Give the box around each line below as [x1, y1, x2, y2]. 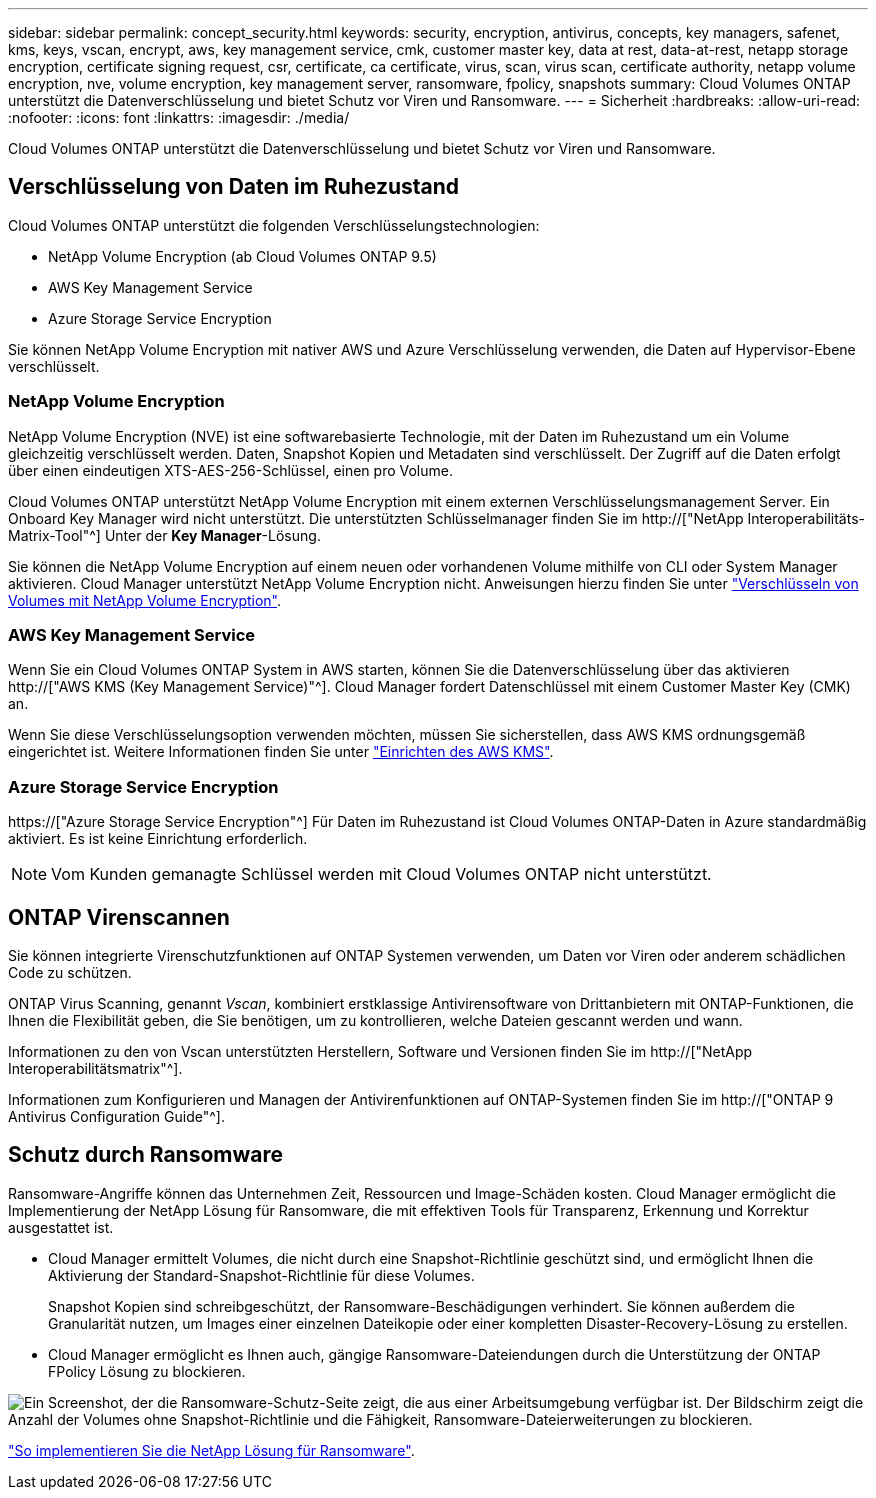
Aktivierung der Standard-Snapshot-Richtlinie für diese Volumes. [48, 1266, 475, 1284]
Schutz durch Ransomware [8, 1142, 283, 1168]
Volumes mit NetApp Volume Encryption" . [8, 591, 282, 609]
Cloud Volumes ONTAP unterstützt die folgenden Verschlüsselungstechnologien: [8, 216, 540, 234]
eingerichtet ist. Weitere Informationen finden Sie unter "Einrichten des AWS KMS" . [8, 743, 554, 761]
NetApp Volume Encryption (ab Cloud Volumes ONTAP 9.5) [48, 247, 437, 265]
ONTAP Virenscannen [8, 904, 230, 930]
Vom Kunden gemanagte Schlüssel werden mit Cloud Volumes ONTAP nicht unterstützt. [51, 864, 712, 885]
